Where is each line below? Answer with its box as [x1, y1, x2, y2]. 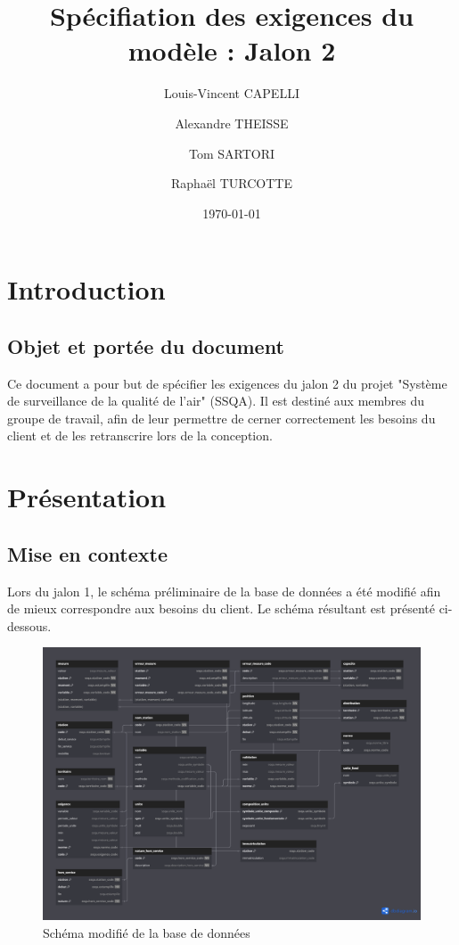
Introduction [7, 271, 166, 308]
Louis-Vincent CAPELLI [164, 84, 299, 103]
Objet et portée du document [7, 332, 284, 359]
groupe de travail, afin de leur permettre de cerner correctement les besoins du [7, 408, 436, 427]
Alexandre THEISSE [175, 113, 289, 132]
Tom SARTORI [188, 144, 275, 162]
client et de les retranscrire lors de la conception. [7, 426, 273, 445]
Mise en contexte [7, 539, 168, 567]
